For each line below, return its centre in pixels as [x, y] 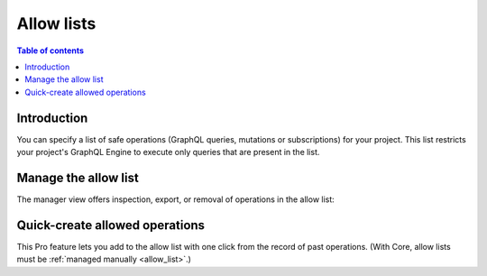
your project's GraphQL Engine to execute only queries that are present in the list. [168, 152]
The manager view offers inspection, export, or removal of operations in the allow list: [176, 199]
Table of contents [51, 51]
